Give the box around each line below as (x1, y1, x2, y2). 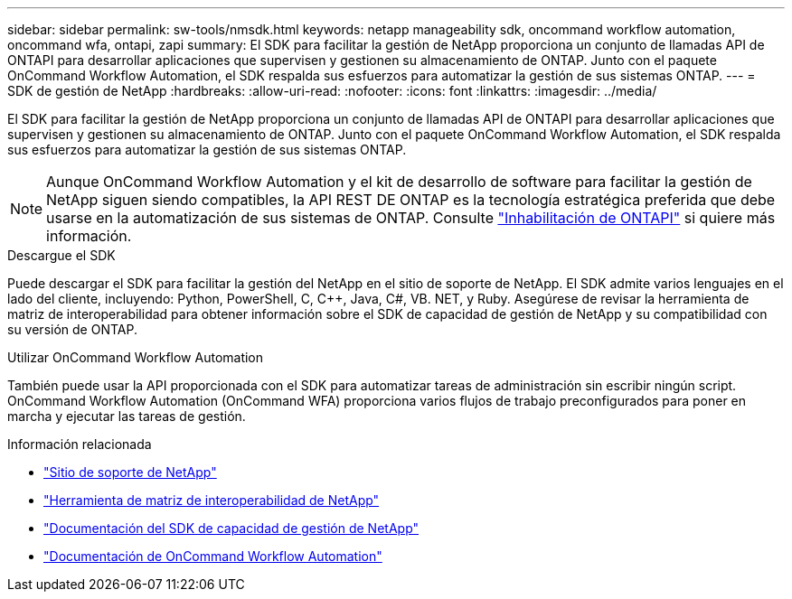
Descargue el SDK (7, 248, 116, 263)
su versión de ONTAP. (7, 322, 137, 337)
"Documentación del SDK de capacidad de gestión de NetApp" (43, 520, 420, 536)
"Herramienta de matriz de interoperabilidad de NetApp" (43, 492, 380, 508)
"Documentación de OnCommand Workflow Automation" (43, 548, 382, 564)
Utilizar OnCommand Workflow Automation (7, 350, 264, 365)
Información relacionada (7, 436, 152, 452)
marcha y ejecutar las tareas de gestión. (7, 408, 246, 424)
